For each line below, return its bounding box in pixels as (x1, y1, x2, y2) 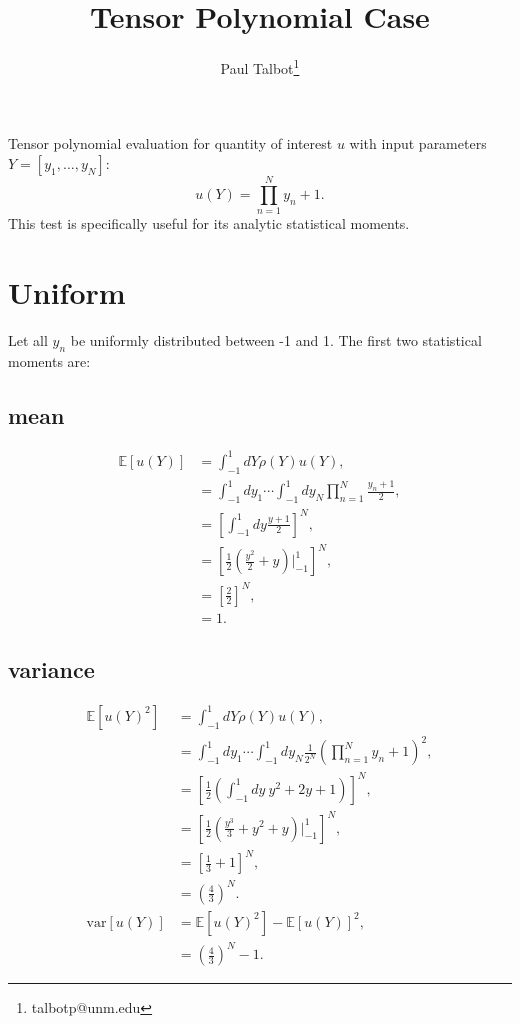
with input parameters (349, 133, 487, 154)
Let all (8, 329, 48, 350)
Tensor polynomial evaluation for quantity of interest (8, 133, 333, 154)
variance (8, 654, 95, 685)
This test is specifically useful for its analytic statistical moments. (8, 213, 410, 234)
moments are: (8, 350, 91, 371)
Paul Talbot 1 (220, 55, 300, 78)
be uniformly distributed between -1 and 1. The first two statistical (70, 329, 482, 350)
